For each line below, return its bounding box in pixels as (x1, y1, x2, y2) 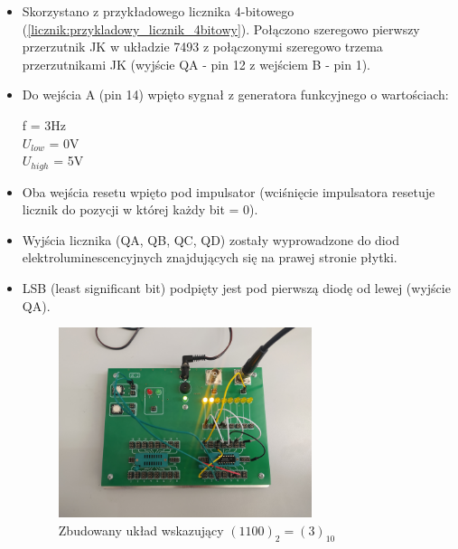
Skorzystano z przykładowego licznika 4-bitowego (22, 2, 294, 20)
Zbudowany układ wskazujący (58, 520, 224, 539)
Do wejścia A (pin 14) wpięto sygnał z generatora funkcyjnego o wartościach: (22, 85, 449, 104)
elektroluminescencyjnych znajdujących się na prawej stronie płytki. (22, 248, 397, 267)
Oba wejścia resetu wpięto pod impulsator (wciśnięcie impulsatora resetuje (22, 182, 435, 201)
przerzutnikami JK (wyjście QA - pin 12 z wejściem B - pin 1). (22, 54, 370, 73)
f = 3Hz (22, 115, 67, 134)
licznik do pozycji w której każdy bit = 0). (22, 200, 258, 219)
